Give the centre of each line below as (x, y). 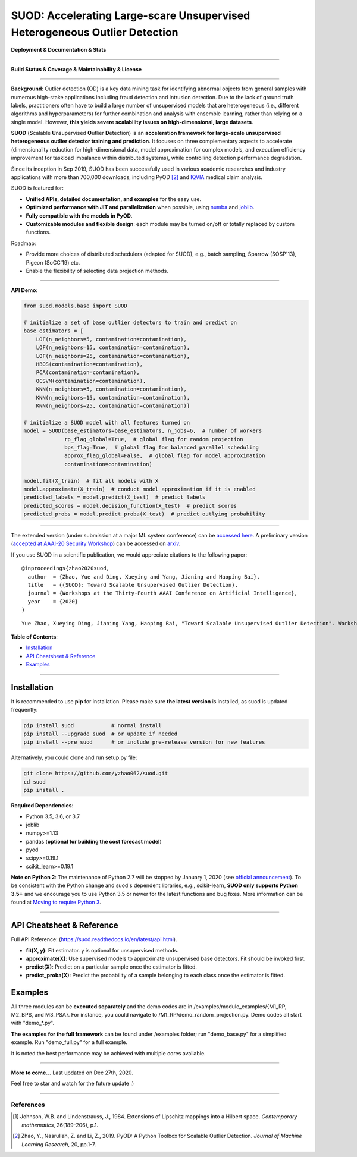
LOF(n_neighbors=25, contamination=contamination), (113, 356)
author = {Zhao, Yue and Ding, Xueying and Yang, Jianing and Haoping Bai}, (144, 576)
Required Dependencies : (42, 805)
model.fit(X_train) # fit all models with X (91, 481)
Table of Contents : (34, 637)
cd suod (35, 782)
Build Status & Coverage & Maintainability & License (76, 69)
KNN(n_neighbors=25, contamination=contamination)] (113, 406)
